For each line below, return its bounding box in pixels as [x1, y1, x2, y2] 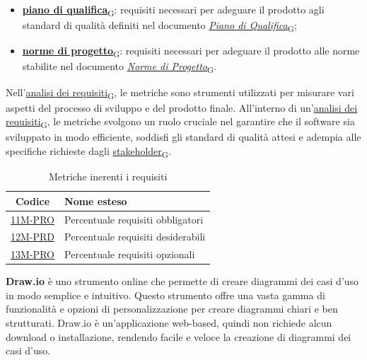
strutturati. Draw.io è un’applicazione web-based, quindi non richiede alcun [6, 315, 332, 330]
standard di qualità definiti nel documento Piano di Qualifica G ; [22, 18, 297, 34]
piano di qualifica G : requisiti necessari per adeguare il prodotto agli [22, 2, 325, 18]
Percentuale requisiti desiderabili [64, 229, 206, 244]
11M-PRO [11, 211, 54, 226]
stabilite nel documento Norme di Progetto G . [22, 59, 217, 76]
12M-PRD [11, 229, 55, 244]
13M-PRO [11, 247, 54, 262]
